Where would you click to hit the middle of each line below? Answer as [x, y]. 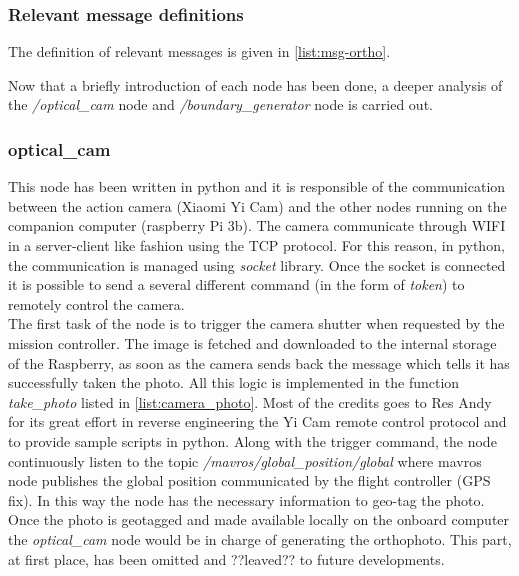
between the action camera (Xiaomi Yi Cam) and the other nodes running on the [257, 205]
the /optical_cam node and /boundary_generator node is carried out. [220, 104]
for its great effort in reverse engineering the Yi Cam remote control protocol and [257, 421]
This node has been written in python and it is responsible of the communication [257, 186]
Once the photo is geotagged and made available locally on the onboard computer [259, 519]
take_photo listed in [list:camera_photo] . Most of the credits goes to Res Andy [250, 401]
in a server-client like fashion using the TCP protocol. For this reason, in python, [256, 245]
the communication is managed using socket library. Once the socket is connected [257, 264]
